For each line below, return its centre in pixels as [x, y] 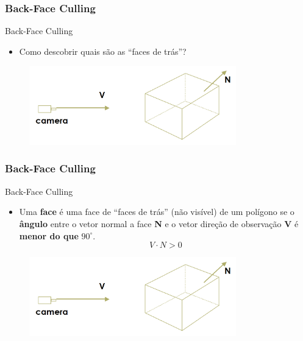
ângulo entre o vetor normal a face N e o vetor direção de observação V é [159, 223]
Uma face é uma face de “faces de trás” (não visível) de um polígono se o [157, 212]
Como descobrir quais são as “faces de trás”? [103, 51]
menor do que [49, 235]
